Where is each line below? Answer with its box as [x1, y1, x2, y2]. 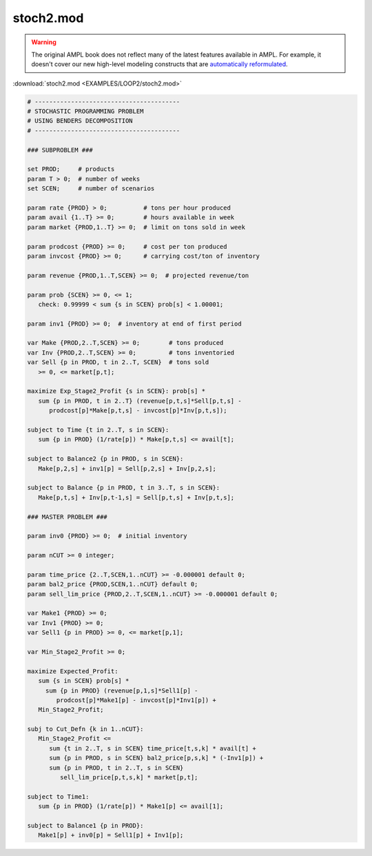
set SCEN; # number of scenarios [27, 185, 155, 192]
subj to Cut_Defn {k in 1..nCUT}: [27, 725, 144, 733]
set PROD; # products [27, 166, 115, 173]
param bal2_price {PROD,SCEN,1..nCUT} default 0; [27, 580, 198, 588]
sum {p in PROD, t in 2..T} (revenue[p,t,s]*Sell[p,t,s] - [38, 397, 242, 405]
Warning [31, 38, 56, 46]
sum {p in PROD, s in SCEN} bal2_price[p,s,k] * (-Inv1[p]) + [49, 754, 264, 762]
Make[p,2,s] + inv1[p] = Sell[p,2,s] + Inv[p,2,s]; [38, 464, 216, 472]
